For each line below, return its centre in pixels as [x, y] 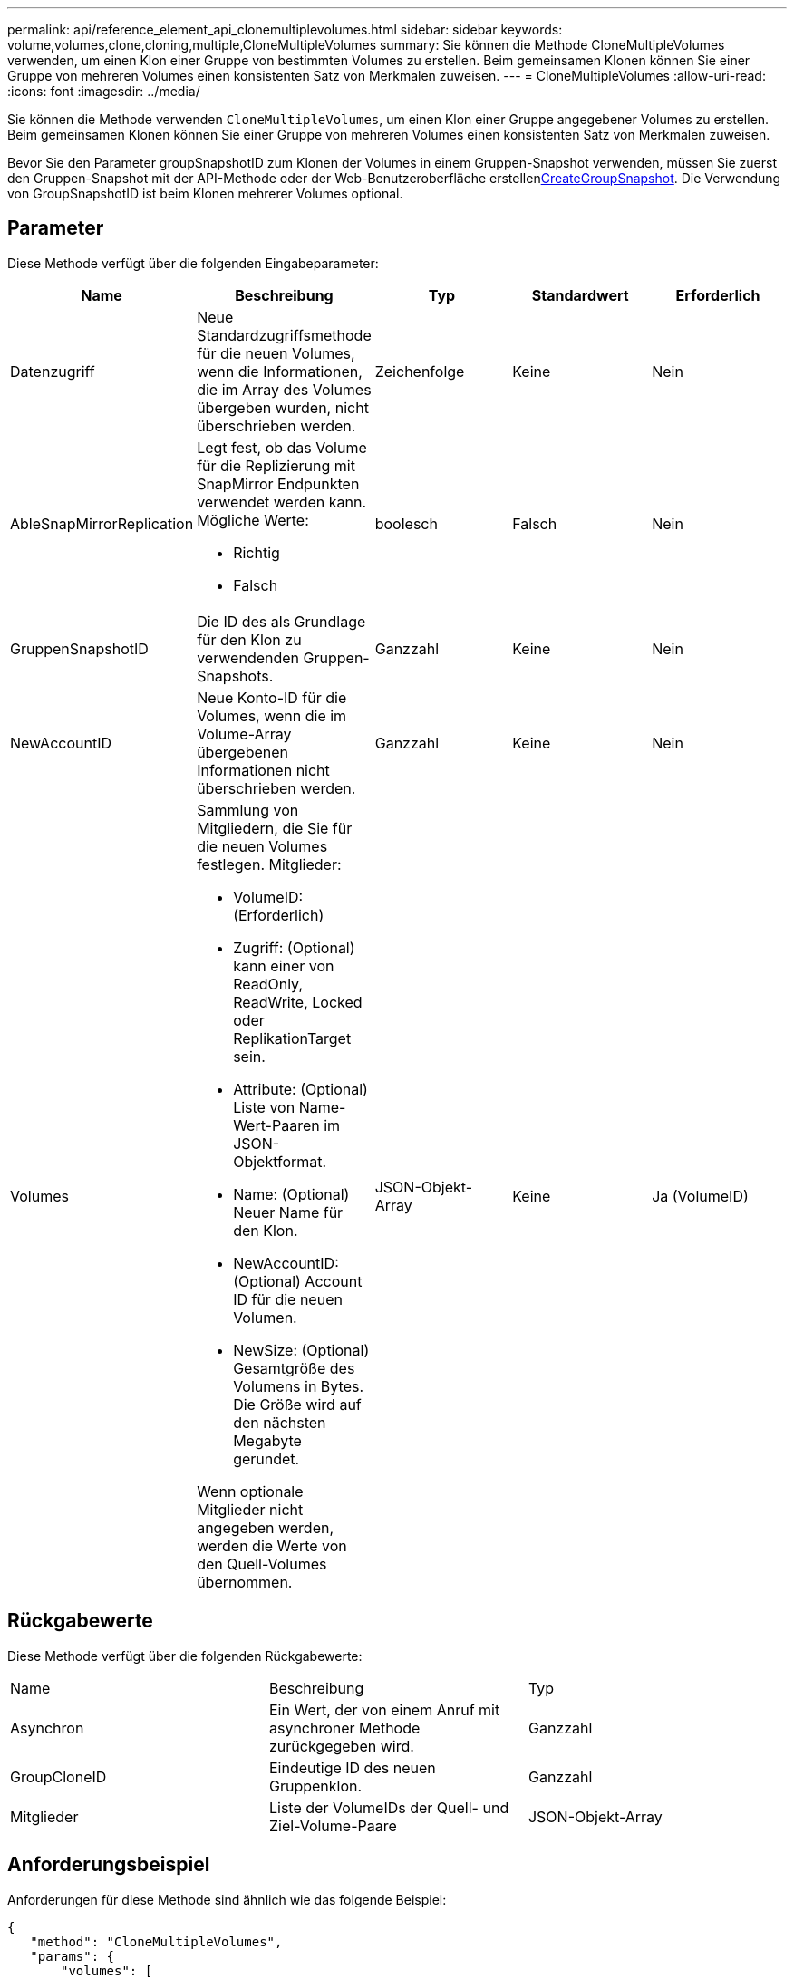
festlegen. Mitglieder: [269, 864]
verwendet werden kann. [281, 502]
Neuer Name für [288, 1212]
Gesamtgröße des [294, 1368]
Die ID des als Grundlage [281, 621]
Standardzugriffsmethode [284, 335]
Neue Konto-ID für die [272, 697]
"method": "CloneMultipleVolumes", [156, 1941]
